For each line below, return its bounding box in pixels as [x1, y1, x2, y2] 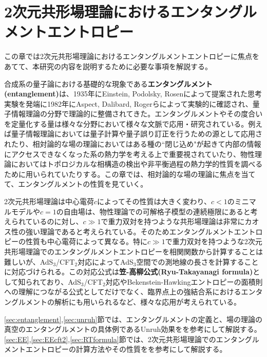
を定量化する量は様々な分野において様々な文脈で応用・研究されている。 [4, 118, 249, 129]
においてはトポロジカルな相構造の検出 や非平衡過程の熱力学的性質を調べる [11, 158, 263, 169]
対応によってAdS [78, 256, 133, 267]
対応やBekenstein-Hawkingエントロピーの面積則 [105, 276, 263, 287]
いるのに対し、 [32, 216, 83, 227]
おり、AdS [46, 276, 81, 287]
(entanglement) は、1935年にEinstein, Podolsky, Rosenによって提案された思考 [4, 88, 262, 99]
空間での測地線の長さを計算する [136, 256, 244, 267]
